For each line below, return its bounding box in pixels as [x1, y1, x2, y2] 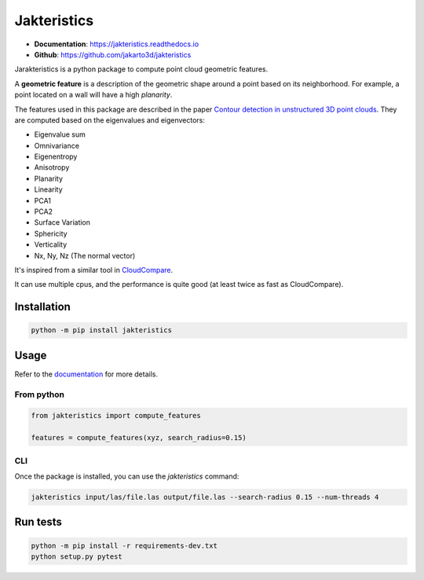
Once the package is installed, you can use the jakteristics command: [14, 472, 239, 481]
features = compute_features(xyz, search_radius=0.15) [31, 433, 247, 442]
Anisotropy [34, 163, 70, 172]
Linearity [34, 185, 63, 194]
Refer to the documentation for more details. [14, 369, 159, 379]
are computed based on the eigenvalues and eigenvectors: [14, 115, 206, 125]
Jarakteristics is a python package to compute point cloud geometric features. [14, 64, 269, 74]
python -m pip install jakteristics [31, 326, 173, 335]
